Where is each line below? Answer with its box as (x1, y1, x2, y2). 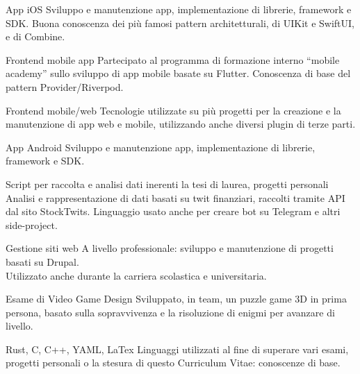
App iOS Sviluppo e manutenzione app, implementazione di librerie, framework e (6, 2, 352, 16)
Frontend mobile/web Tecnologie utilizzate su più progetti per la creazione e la (6, 103, 341, 117)
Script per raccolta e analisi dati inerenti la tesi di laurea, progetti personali (6, 176, 329, 191)
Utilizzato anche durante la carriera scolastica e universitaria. (6, 268, 267, 282)
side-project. (6, 217, 58, 232)
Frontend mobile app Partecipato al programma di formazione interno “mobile (6, 52, 340, 67)
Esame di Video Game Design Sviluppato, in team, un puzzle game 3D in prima (6, 291, 347, 306)
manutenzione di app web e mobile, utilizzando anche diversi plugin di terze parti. (6, 117, 356, 131)
